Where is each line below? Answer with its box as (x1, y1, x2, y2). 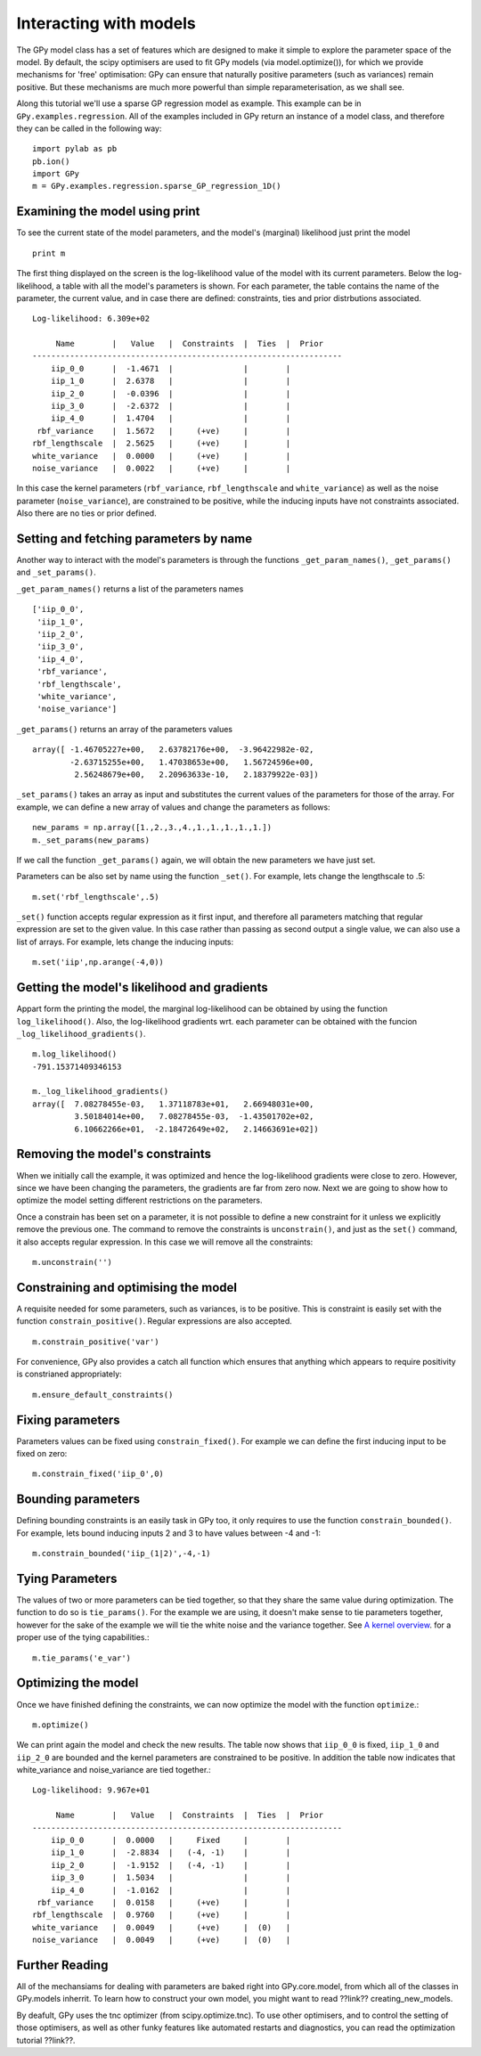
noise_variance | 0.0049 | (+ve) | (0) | (32, 1935, 291, 1946)
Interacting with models (16, 13, 196, 33)
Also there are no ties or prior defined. (16, 508, 157, 518)
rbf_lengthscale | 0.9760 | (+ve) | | (32, 1910, 291, 1920)
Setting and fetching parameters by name (16, 531, 253, 546)
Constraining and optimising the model (16, 1279, 238, 1295)
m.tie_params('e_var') (32, 1652, 132, 1663)
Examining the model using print (16, 204, 200, 219)
